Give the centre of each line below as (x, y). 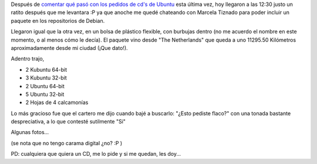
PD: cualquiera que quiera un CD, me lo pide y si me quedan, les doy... (96, 154)
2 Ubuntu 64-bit (45, 86)
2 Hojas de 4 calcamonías (57, 102)
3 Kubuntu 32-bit (46, 78)
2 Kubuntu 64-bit (46, 69)
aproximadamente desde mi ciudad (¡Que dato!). (70, 48)
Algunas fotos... (30, 132)
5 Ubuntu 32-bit (45, 94)
